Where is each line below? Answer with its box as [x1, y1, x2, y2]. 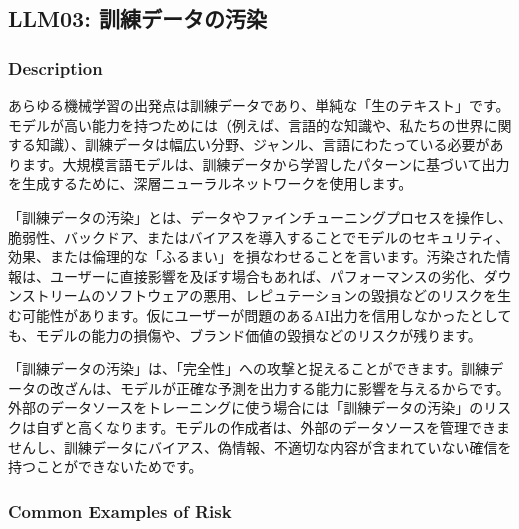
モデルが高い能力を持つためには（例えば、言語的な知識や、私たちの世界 [8, 114, 484, 135]
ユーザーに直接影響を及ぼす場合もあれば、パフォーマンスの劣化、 [49, 265, 484, 286]
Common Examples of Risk [8, 498, 232, 523]
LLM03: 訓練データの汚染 [8, 3, 267, 34]
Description [8, 55, 103, 80]
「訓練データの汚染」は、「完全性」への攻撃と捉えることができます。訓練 [8, 358, 490, 379]
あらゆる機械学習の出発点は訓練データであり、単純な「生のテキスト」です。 [8, 95, 510, 115]
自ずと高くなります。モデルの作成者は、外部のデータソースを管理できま [35, 416, 510, 437]
